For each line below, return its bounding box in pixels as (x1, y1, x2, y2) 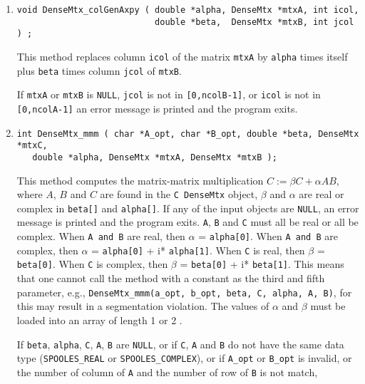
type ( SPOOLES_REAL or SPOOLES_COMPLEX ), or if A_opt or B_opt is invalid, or (16, 351, 352, 365)
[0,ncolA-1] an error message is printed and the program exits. (16, 100, 298, 115)
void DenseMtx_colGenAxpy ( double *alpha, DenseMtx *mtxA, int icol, (16, 5, 359, 15)
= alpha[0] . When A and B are (198, 229, 338, 244)
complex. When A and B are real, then (16, 229, 185, 244)
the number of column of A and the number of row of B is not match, (16, 364, 318, 379)
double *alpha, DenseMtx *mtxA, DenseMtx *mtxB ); (32, 152, 277, 162)
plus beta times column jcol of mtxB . (16, 63, 182, 78)
